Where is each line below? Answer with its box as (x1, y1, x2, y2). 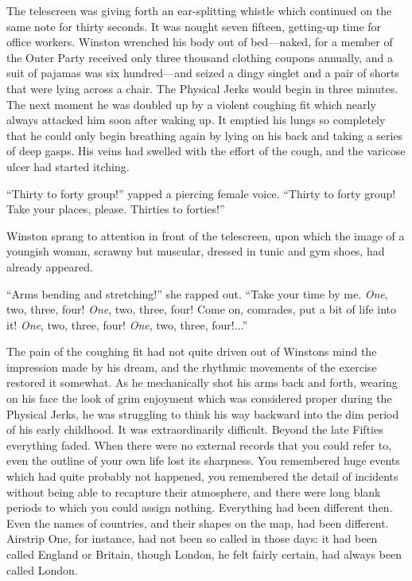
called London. (6, 561, 78, 578)
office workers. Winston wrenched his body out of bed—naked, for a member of (6, 33, 393, 50)
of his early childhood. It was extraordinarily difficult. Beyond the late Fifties (6, 421, 383, 438)
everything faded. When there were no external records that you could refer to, (6, 436, 392, 453)
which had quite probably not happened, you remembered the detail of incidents (6, 468, 398, 485)
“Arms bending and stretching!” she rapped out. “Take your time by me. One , (6, 285, 388, 302)
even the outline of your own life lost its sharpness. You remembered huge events (6, 452, 400, 469)
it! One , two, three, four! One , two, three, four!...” (6, 316, 248, 333)
